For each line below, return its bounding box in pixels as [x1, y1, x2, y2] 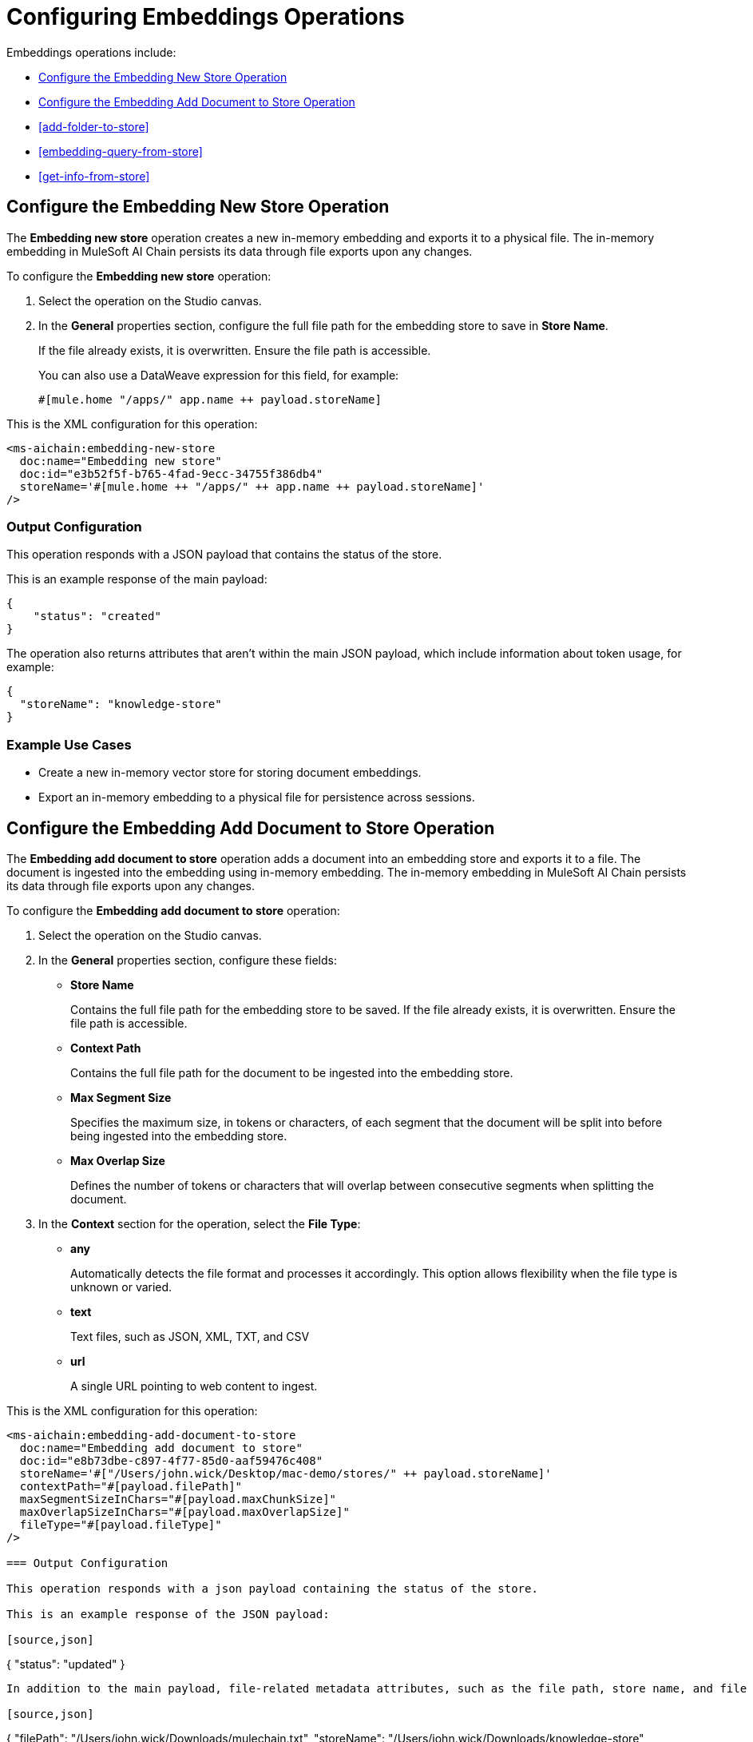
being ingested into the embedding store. [70, 1128, 287, 1143]
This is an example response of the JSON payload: [6, 1607, 330, 1621]
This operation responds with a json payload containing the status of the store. [6, 1581, 538, 1595]
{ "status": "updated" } [6, 1656, 125, 1671]
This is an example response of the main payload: [6, 572, 268, 587]
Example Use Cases [6, 736, 132, 753]
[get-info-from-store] [38, 169, 150, 183]
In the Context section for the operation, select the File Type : [38, 1216, 361, 1231]
